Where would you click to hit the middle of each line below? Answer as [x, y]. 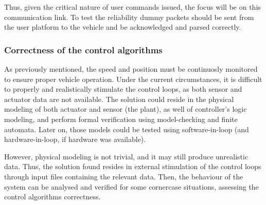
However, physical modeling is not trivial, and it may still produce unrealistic [126, 156]
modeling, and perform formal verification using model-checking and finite [121, 119]
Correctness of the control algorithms [83, 49]
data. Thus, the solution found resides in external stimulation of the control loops [133, 166]
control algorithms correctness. [52, 197]
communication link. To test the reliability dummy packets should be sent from [129, 17]
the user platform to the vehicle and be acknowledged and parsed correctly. [123, 27]
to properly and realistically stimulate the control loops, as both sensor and [123, 89]
